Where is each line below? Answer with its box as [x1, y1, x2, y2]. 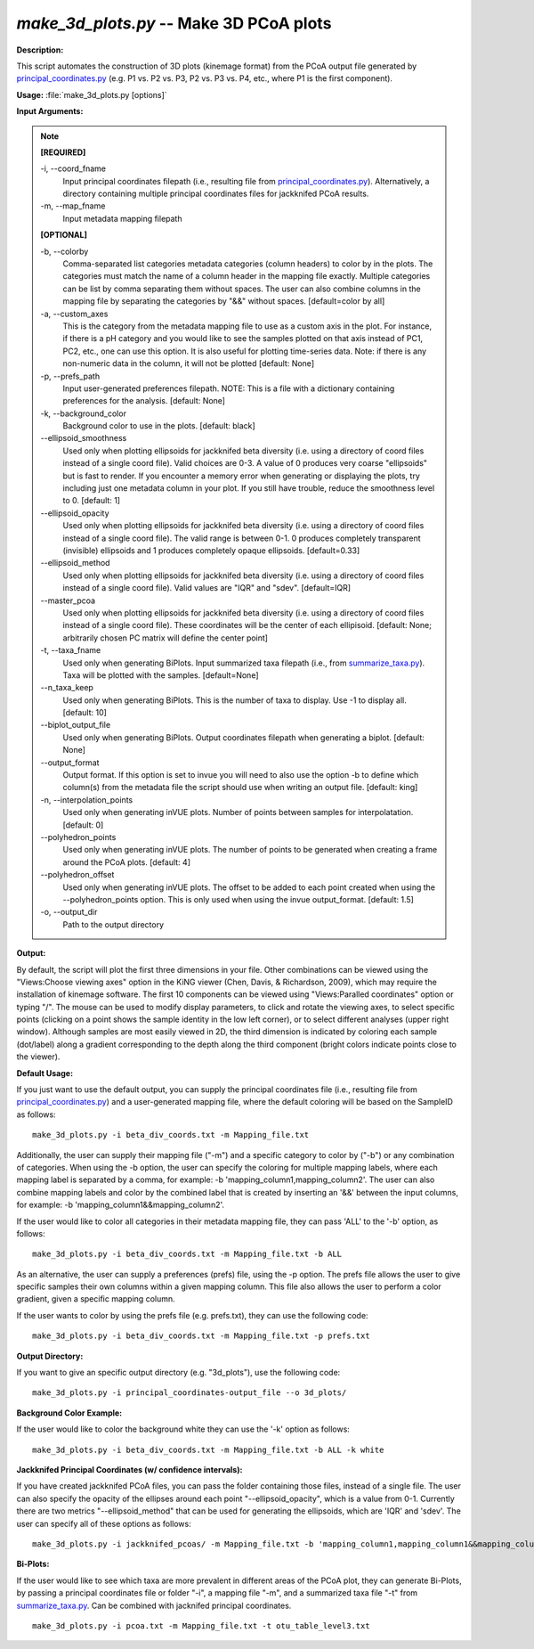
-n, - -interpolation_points [40, 794, 133, 805]
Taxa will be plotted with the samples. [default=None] [62, 669, 259, 681]
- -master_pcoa [40, 595, 96, 606]
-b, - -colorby [40, 246, 89, 257]
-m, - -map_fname [40, 200, 106, 211]
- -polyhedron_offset [40, 869, 115, 880]
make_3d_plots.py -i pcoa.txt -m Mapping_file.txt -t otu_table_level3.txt [32, 1620, 370, 1630]
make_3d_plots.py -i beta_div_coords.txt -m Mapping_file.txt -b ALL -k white [32, 1444, 384, 1455]
